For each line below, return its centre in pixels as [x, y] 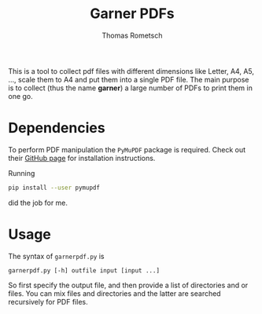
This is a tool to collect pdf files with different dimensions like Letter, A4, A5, [131, 71]
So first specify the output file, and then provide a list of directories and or [128, 285]
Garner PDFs [132, 14]
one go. [20, 96]
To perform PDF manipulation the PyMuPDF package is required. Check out [127, 149]
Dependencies [57, 128]
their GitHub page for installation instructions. [82, 158]
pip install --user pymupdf [54, 188]
